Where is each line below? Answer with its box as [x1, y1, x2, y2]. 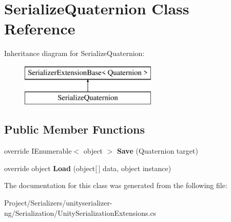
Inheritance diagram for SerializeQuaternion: [4, 48, 145, 59]
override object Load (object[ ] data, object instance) [4, 162, 171, 173]
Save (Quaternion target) [117, 145, 198, 156]
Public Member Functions [4, 121, 145, 137]
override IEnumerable [4, 145, 72, 156]
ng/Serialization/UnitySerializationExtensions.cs [4, 207, 157, 218]
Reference [4, 18, 75, 39]
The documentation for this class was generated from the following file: [4, 180, 227, 191]
